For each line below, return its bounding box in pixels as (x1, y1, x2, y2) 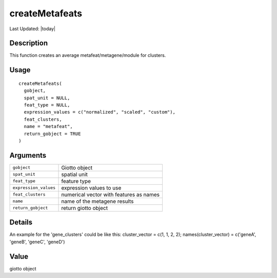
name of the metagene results (61, 198, 134, 205)
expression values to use (61, 184, 122, 191)
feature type (61, 177, 91, 184)
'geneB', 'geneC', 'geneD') (9, 239, 65, 245)
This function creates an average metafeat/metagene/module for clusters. (9, 52, 166, 58)
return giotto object (61, 204, 108, 211)
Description (9, 39, 48, 48)
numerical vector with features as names (61, 191, 160, 198)
